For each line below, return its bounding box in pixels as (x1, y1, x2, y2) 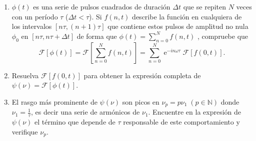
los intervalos (11, 21, 52, 31)
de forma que (76, 30, 117, 41)
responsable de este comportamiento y (123, 117, 240, 127)
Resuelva (11, 70, 39, 80)
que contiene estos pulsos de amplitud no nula (107, 21, 248, 31)
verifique (11, 126, 38, 137)
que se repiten (183, 1, 226, 11)
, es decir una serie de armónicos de (30, 107, 140, 117)
